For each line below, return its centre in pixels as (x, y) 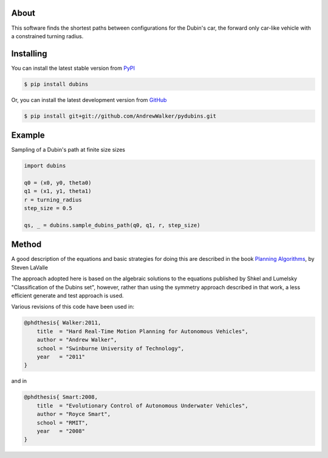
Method (26, 245)
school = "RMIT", (63, 423)
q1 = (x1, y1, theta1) (58, 191)
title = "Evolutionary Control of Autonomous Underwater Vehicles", (142, 406)
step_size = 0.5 (48, 208)
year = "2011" (61, 357)
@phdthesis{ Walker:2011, (63, 323)
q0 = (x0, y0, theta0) (58, 183)
